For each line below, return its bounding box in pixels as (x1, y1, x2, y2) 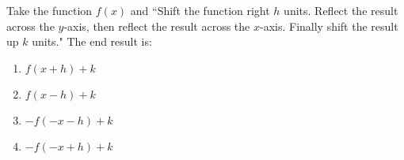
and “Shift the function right (130, 2, 270, 18)
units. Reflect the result (284, 2, 398, 18)
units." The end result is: (32, 33, 152, 50)
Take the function (6, 2, 93, 18)
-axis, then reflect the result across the (63, 17, 250, 34)
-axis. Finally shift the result (259, 17, 398, 34)
